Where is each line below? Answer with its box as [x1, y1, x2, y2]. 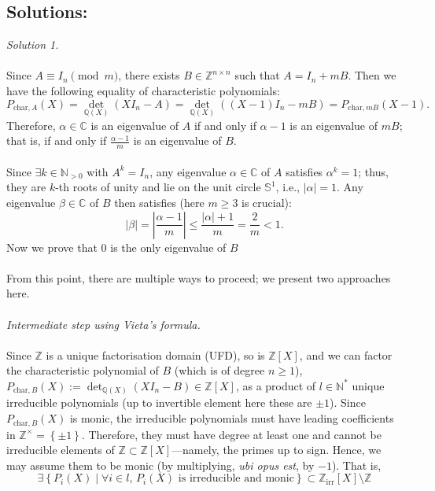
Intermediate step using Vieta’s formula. [6, 316, 201, 332]
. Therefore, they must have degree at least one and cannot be [81, 426, 382, 442]
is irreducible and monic [178, 473, 294, 485]
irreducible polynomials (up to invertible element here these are [6, 394, 312, 411]
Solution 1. [6, 36, 59, 53]
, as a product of [235, 377, 316, 393]
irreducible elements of [6, 441, 115, 458]
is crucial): [241, 194, 292, 210]
